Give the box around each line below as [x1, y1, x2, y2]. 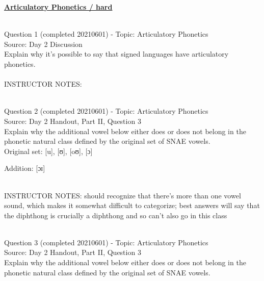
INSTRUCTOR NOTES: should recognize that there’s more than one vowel [4, 190, 241, 200]
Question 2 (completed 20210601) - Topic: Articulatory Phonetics [4, 106, 208, 116]
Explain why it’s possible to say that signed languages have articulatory [4, 48, 229, 59]
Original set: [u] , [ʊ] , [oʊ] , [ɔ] [4, 145, 93, 156]
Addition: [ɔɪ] [4, 163, 45, 173]
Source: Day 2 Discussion [4, 38, 83, 49]
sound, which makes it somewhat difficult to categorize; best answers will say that [4, 200, 260, 211]
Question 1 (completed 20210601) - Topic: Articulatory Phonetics [4, 29, 208, 39]
